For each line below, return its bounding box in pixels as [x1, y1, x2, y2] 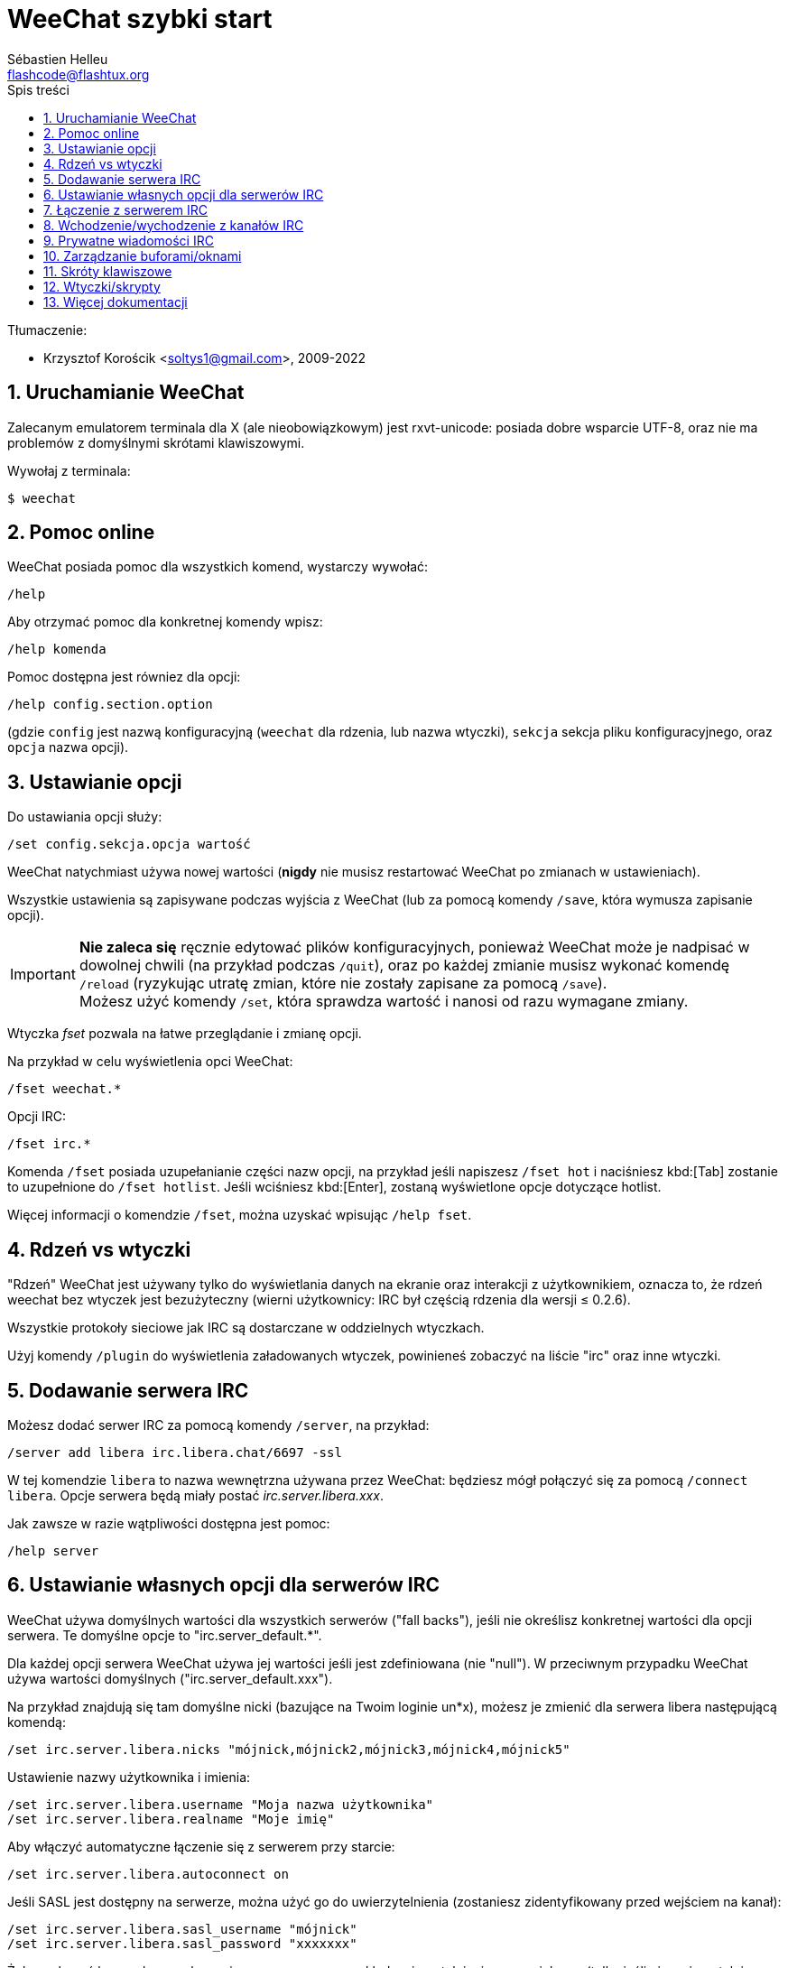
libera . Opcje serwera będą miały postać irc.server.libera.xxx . [7, 1487, 384, 1503]
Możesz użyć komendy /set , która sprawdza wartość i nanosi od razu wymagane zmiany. [79, 992, 689, 1011]
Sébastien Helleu [7, 51, 108, 67]
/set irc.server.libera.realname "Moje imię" [7, 1811, 335, 1826]
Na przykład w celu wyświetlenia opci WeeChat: [7, 1054, 293, 1070]
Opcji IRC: [7, 1109, 67, 1125]
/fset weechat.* [7, 1081, 122, 1097]
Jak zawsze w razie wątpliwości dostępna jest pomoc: [7, 1515, 330, 1531]
